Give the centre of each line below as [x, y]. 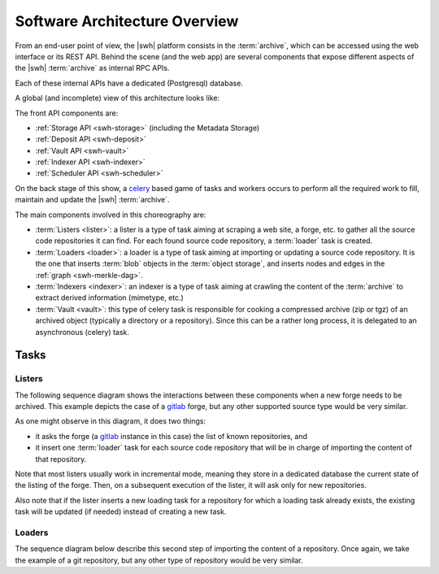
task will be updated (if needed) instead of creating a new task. [121, 511]
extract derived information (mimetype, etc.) [110, 298]
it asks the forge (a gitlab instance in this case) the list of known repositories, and [172, 436]
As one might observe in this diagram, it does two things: [111, 421]
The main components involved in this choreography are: [111, 215]
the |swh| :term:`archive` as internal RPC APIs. [92, 68]
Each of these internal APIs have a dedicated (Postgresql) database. [129, 83]
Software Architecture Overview [127, 21]
